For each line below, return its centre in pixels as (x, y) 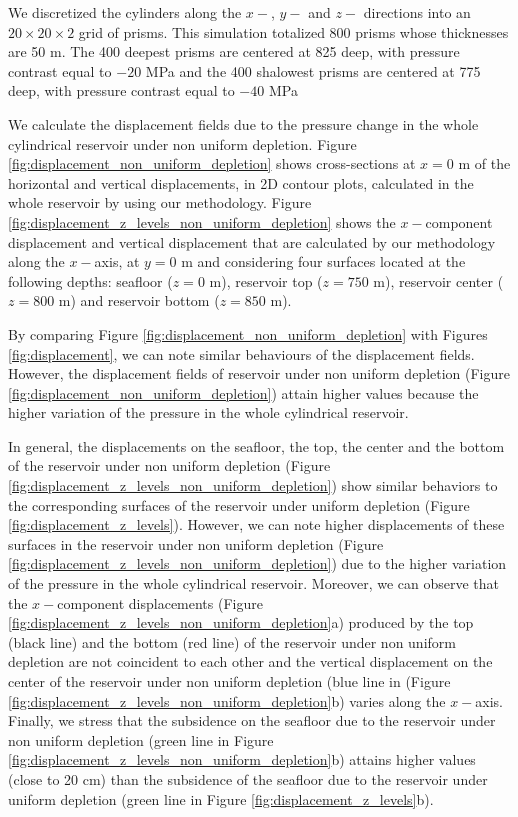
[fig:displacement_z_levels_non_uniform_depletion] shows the (202, 221)
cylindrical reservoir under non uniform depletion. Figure (182, 143)
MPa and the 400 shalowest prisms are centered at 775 (313, 70)
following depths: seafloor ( (90, 280)
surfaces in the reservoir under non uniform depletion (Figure (196, 543)
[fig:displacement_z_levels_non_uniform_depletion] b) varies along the (227, 700)
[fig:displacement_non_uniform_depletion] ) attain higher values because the (243, 392)
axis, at (117, 261)
